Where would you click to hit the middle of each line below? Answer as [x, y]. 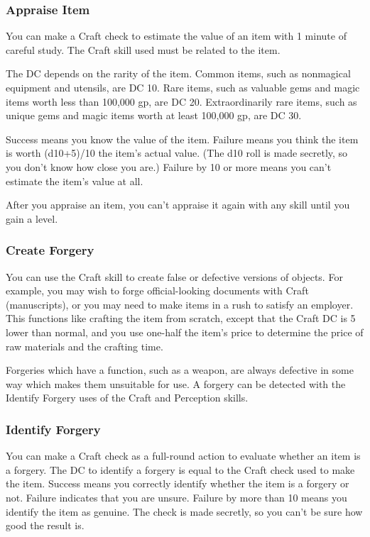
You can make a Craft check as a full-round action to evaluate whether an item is [183, 456]
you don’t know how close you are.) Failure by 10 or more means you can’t [169, 166]
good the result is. [45, 525]
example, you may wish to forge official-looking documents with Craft [157, 290]
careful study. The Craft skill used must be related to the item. [143, 49]
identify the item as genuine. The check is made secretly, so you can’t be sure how [184, 511]
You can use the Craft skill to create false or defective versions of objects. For [174, 276]
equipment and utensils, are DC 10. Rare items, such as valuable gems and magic [183, 87]
